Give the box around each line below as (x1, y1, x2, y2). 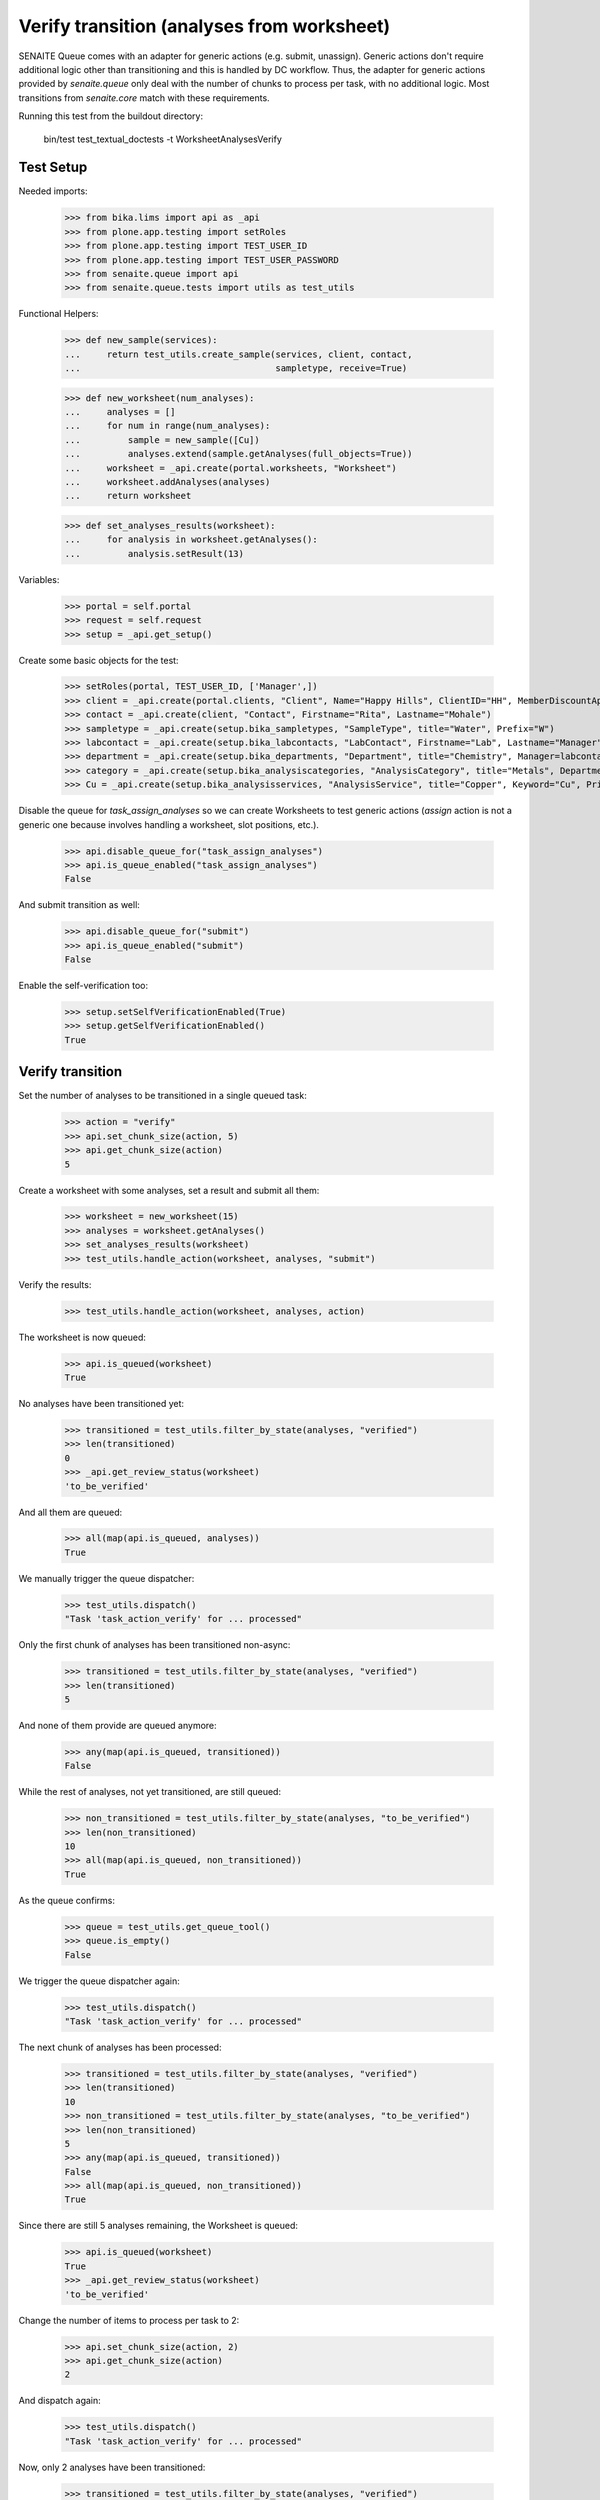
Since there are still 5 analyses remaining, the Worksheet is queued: (18, 2220, 299, 2232)
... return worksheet (64, 490, 192, 502)
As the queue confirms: (18, 1894, 115, 1906)
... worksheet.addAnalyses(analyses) (64, 476, 271, 488)
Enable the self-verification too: (18, 980, 149, 992)
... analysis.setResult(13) (64, 548, 245, 559)
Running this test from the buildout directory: (18, 110, 204, 122)
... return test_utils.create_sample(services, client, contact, (64, 348, 413, 360)
